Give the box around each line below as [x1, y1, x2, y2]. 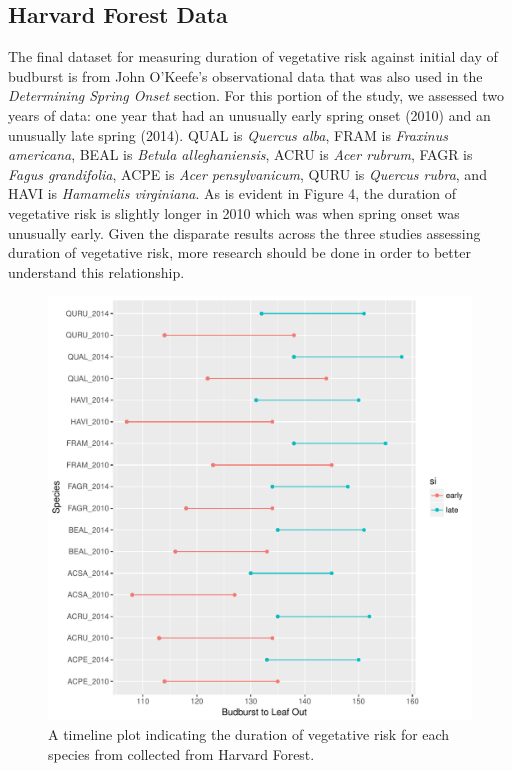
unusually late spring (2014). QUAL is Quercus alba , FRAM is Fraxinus [8, 124, 448, 145]
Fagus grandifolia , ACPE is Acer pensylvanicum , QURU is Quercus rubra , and [8, 163, 487, 184]
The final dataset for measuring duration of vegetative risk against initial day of [8, 46, 498, 67]
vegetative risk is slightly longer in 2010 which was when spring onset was [8, 202, 460, 223]
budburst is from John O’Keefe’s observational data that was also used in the [8, 65, 483, 86]
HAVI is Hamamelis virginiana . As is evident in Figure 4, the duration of [8, 183, 457, 204]
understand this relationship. [8, 261, 185, 282]
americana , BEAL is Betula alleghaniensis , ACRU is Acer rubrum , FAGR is [8, 144, 473, 165]
